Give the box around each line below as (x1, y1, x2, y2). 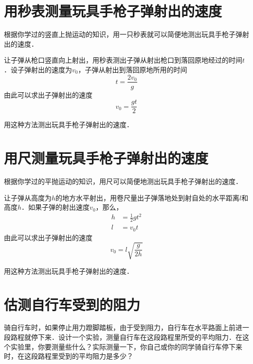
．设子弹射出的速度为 (4, 64, 72, 74)
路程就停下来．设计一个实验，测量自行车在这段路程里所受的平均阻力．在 (10, 332, 242, 342)
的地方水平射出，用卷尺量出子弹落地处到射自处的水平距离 (55, 192, 240, 202)
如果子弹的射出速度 (28, 202, 90, 212)
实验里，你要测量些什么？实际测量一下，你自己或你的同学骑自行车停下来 (10, 341, 242, 351)
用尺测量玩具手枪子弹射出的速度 (4, 148, 209, 167)
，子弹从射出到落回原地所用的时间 (78, 64, 187, 74)
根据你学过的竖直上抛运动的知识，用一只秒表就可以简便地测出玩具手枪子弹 (4, 29, 242, 39)
